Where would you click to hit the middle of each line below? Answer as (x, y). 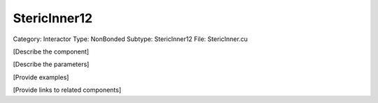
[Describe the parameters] (51, 64)
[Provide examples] (41, 77)
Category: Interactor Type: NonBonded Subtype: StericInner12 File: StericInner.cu (131, 39)
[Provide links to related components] (67, 90)
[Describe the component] (51, 51)
